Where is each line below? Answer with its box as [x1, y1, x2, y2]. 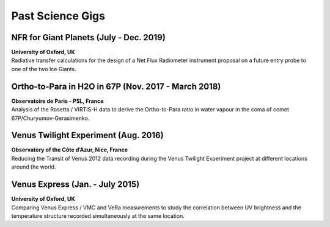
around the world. [11, 163, 56, 170]
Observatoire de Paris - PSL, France [11, 97, 104, 105]
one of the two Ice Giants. [11, 65, 76, 72]
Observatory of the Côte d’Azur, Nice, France [11, 146, 128, 153]
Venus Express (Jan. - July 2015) [11, 180, 140, 190]
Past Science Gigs [11, 9, 105, 23]
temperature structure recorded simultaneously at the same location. [11, 212, 185, 219]
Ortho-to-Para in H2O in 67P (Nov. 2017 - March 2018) [11, 81, 221, 91]
